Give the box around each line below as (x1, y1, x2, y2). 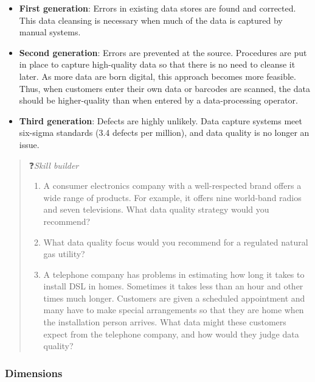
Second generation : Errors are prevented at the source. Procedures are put (19, 46, 307, 58)
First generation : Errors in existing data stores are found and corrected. (19, 2, 296, 14)
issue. (19, 138, 40, 150)
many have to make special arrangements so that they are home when (43, 303, 304, 316)
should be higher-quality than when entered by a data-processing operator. (19, 94, 298, 107)
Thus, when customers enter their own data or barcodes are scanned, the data (19, 82, 310, 94)
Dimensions (5, 365, 63, 380)
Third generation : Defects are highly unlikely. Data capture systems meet (19, 114, 302, 127)
